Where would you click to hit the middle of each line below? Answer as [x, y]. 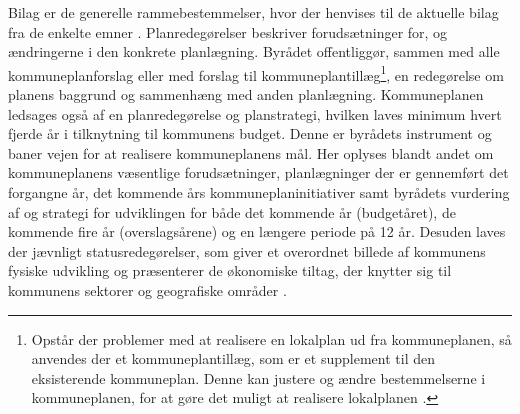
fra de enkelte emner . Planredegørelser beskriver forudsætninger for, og [228, 31]
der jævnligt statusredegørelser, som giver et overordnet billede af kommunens [247, 250]
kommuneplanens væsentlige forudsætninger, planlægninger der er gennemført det [258, 172]
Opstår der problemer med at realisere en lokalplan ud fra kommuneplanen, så [271, 338]
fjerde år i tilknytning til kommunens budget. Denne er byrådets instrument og [250, 133]
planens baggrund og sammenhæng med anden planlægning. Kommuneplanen [246, 94]
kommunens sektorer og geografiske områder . [147, 289]
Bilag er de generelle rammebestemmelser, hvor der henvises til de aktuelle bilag [253, 12]
